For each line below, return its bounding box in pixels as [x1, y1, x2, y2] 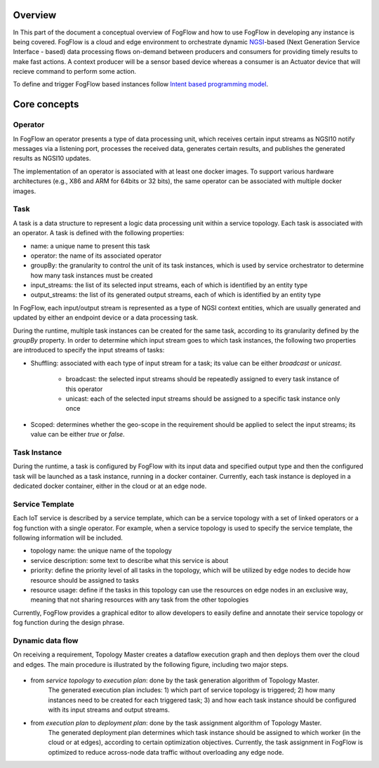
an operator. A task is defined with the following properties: [13, 229, 185, 237]
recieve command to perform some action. [13, 67, 137, 76]
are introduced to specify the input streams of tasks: [13, 346, 165, 355]
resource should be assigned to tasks [30, 576, 140, 584]
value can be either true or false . [30, 430, 126, 439]
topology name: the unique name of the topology [30, 546, 172, 555]
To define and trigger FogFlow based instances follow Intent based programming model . [13, 80, 269, 88]
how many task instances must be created [30, 271, 154, 279]
